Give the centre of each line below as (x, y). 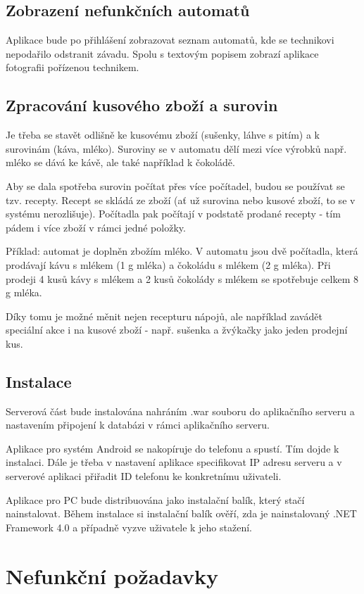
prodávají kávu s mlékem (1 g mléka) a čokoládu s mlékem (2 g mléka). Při (168, 264)
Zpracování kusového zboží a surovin (142, 105)
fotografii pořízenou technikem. (73, 67)
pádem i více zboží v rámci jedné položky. (96, 227)
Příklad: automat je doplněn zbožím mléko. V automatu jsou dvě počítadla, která (182, 251)
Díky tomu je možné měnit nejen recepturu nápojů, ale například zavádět (164, 316)
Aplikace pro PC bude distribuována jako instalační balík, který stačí (155, 499)
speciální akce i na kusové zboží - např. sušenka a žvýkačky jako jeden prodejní (177, 330)
